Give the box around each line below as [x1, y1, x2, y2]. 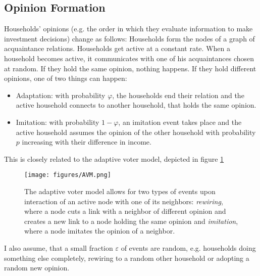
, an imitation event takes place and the [118, 116, 242, 127]
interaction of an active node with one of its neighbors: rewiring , [24, 196, 223, 206]
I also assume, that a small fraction [4, 242, 113, 253]
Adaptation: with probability [16, 89, 106, 100]
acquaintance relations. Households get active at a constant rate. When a [4, 43, 230, 54]
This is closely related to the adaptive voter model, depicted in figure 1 [4, 153, 224, 164]
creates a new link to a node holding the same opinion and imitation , [24, 215, 238, 226]
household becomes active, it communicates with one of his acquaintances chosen [4, 53, 254, 63]
